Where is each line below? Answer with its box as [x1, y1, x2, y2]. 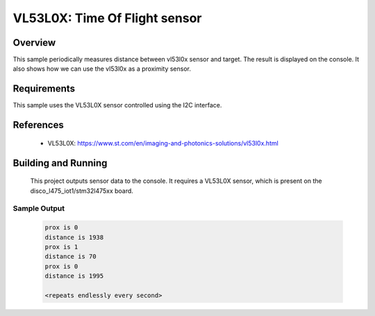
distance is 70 [44, 253, 97, 261]
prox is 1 [44, 243, 78, 251]
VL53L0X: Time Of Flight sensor [12, 10, 202, 26]
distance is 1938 [44, 233, 104, 241]
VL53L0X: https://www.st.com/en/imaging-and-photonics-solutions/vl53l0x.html [47, 139, 279, 147]
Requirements [12, 83, 76, 95]
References [12, 119, 64, 131]
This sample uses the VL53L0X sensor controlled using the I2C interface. [12, 101, 222, 109]
